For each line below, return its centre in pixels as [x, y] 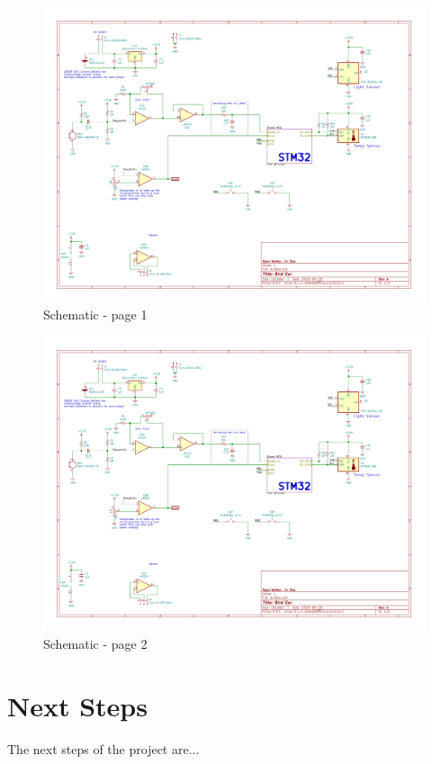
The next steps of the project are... [103, 748]
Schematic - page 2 [95, 643]
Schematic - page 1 [95, 315]
